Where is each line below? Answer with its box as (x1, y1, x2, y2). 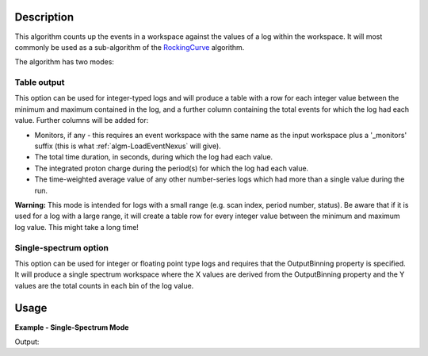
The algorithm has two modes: (14, 57, 115, 67)
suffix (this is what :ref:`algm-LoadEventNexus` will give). (34, 141, 221, 151)
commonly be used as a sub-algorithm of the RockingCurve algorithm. (14, 42, 245, 52)
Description (14, 10, 75, 24)
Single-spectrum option (14, 242, 109, 253)
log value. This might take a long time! (14, 222, 139, 232)
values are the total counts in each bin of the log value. (14, 281, 194, 290)
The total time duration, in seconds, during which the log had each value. (34, 152, 273, 162)
